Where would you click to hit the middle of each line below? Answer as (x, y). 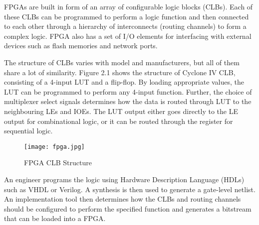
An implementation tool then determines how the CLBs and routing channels (123, 199)
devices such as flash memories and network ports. (81, 46)
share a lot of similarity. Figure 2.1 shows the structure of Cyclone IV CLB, (120, 72)
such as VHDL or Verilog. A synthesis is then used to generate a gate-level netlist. (130, 189)
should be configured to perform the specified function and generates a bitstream (128, 208)
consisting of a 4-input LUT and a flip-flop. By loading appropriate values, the (124, 82)
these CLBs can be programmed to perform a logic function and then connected (127, 16)
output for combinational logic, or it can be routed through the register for (119, 121)
